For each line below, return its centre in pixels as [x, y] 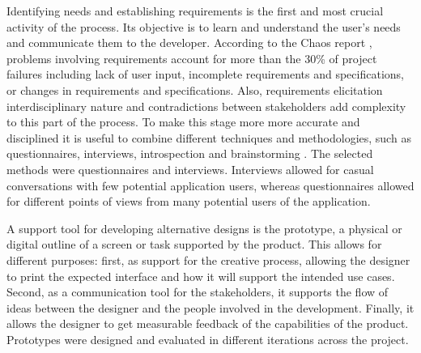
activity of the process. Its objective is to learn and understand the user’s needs [204, 26]
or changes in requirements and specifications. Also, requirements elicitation [195, 89]
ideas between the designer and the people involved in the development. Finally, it [210, 307]
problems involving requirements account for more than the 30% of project [192, 58]
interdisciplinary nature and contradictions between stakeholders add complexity [206, 106]
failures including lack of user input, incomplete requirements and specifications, [205, 74]
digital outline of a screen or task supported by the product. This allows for [194, 244]
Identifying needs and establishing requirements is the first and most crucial [195, 11]
